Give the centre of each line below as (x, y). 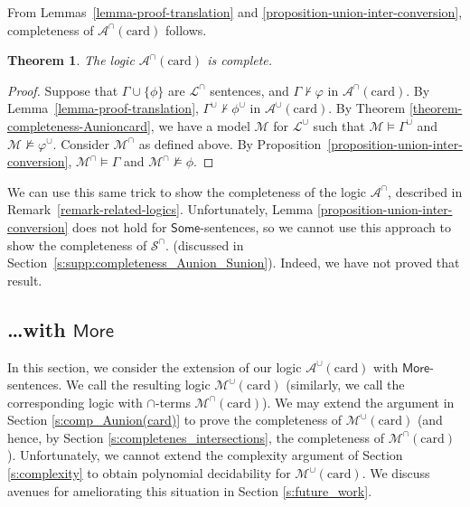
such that (339, 125)
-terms (173, 402)
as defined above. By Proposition (230, 143)
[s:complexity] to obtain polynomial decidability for (149, 473)
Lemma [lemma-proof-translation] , (103, 108)
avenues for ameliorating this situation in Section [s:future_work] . (190, 490)
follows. (186, 29)
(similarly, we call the (345, 385)
